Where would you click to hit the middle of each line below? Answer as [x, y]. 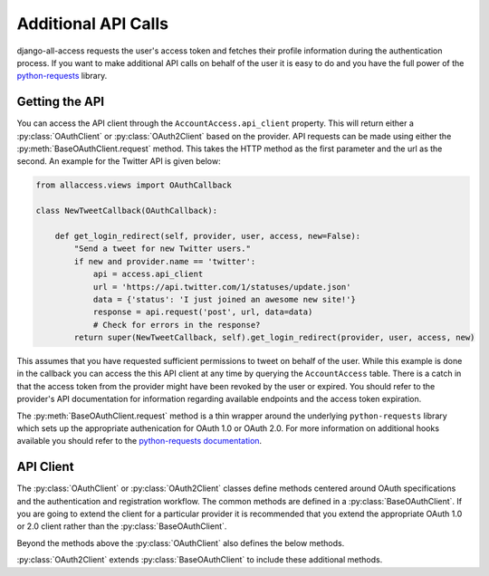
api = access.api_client [148, 274]
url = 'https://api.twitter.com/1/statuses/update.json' [222, 287]
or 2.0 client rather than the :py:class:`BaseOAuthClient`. [122, 526]
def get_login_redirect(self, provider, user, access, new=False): [208, 236]
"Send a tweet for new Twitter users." [162, 249]
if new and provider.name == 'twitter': [165, 261]
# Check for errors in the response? [177, 325]
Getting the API [60, 102]
